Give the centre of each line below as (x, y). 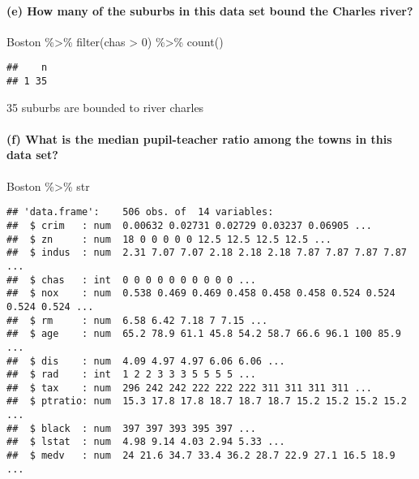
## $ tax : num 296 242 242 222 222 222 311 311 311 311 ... (190, 388)
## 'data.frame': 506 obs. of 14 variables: (140, 212)
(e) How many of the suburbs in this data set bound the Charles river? (210, 10)
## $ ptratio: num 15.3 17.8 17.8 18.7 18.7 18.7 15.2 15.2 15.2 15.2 (207, 401)
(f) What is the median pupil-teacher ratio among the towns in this (199, 138)
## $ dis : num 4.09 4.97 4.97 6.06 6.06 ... (146, 361)
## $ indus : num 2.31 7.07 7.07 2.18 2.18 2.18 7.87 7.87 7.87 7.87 (207, 253)
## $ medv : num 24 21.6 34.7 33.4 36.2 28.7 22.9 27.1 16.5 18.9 (201, 456)
